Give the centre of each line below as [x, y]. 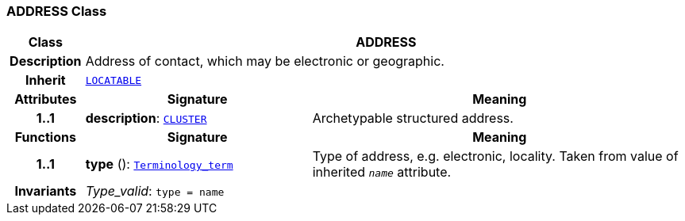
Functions [45, 137]
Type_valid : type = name [155, 191]
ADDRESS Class [57, 11]
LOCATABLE [114, 80]
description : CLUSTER [146, 118]
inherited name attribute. [382, 172]
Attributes [46, 99]
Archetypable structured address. [413, 118]
